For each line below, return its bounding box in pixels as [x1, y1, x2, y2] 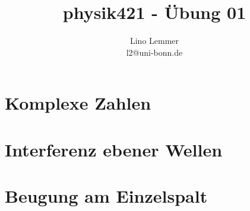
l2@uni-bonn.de [126, 46, 183, 58]
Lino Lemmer [129, 34, 179, 47]
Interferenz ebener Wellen [5, 137, 223, 161]
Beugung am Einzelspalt [5, 184, 208, 208]
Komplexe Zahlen [5, 91, 151, 115]
